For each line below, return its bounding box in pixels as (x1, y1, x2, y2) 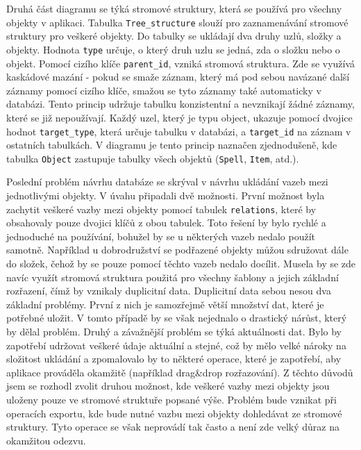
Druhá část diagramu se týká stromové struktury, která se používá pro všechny (6, 1, 342, 15)
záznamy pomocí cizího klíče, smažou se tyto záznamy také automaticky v (6, 83, 321, 97)
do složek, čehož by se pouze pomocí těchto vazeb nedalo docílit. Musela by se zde (6, 256, 356, 271)
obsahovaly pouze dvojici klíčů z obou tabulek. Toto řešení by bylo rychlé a (6, 215, 326, 230)
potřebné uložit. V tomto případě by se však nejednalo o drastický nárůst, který (6, 310, 347, 325)
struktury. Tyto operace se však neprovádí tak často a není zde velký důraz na (6, 419, 339, 434)
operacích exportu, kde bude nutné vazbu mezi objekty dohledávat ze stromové (6, 406, 342, 420)
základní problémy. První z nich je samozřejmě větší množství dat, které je (6, 297, 324, 311)
